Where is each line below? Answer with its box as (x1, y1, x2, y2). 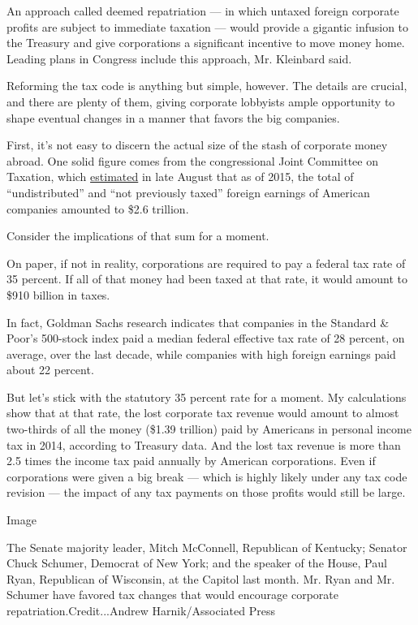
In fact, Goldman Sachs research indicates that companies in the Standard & (6, 313, 390, 330)
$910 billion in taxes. (6, 286, 110, 303)
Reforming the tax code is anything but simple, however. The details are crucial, (6, 77, 407, 94)
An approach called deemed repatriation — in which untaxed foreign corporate (6, 2, 399, 19)
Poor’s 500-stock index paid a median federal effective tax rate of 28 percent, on (6, 330, 405, 347)
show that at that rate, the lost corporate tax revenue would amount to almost (6, 404, 399, 421)
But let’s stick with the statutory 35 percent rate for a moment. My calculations (6, 388, 407, 405)
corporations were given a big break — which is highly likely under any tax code (6, 468, 407, 485)
